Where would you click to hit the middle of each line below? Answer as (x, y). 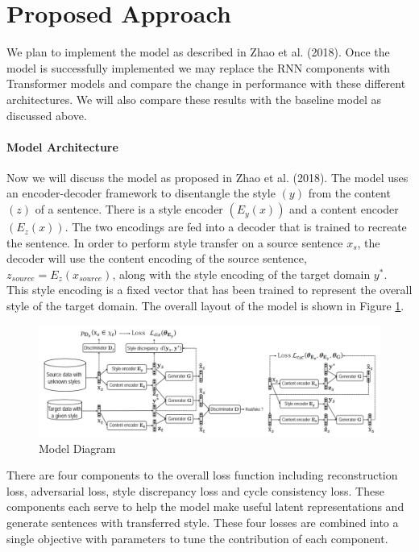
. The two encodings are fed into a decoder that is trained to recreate (236, 227)
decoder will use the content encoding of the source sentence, (157, 258)
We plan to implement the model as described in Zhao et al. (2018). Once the (198, 52)
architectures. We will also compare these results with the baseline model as (194, 99)
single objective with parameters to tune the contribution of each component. (197, 538)
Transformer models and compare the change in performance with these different (206, 83)
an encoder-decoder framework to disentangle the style (141, 193)
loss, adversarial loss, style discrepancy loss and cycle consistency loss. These (195, 490)
